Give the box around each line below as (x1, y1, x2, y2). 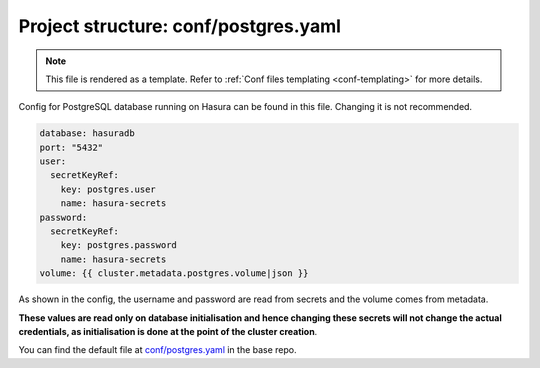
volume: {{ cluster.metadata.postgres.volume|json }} (39, 268, 309, 279)
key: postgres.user (60, 183, 157, 195)
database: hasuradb (39, 128, 135, 139)
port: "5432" (39, 141, 104, 153)
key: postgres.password (60, 240, 177, 251)
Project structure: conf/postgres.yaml (18, 15, 342, 37)
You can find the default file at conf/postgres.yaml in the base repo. (18, 344, 297, 356)
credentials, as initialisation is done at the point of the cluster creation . (18, 325, 318, 337)
